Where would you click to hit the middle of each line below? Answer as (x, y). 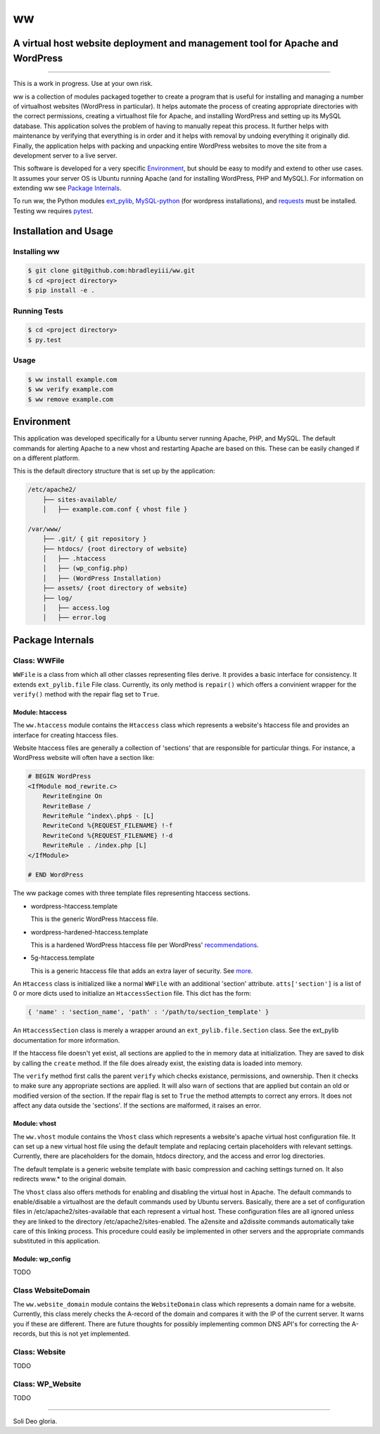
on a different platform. (46, 458)
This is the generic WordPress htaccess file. (94, 919)
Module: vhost (34, 1124)
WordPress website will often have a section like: (84, 758)
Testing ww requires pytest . (53, 210)
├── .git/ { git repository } (95, 539)
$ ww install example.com (72, 379)
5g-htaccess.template (63, 958)
